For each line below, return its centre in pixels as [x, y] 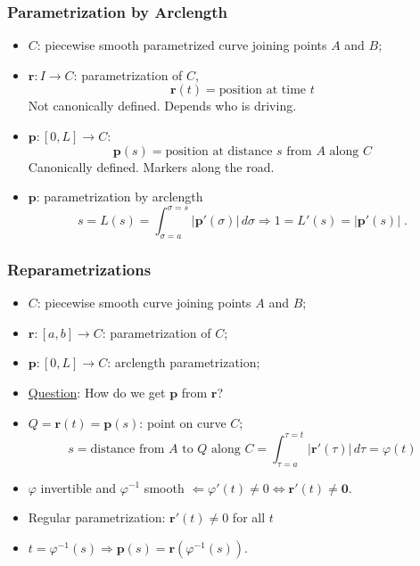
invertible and [78, 487]
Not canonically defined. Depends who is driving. [162, 106]
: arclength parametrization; [184, 362]
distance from [128, 449]
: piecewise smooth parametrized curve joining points [182, 45]
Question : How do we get [97, 393]
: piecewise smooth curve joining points [144, 303]
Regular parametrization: [97, 517]
